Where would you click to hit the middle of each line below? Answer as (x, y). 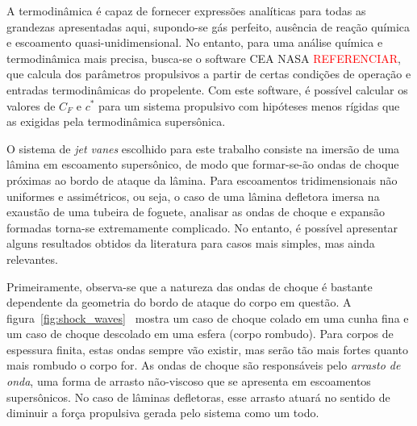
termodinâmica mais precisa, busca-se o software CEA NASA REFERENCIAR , (204, 58)
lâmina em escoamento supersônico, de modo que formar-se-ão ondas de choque (203, 164)
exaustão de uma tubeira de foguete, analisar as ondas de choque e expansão (196, 212)
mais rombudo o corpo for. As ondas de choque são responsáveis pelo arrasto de (204, 365)
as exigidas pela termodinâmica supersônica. (116, 121)
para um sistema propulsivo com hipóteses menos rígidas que (249, 105)
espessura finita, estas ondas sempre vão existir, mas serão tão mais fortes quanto (208, 349)
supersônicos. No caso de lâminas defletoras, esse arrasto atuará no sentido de (198, 397)
